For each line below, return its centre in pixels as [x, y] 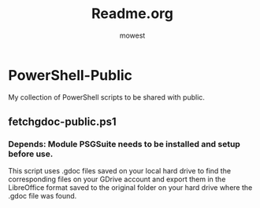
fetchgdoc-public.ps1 [62, 122]
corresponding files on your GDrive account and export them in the [117, 179]
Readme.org [132, 14]
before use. [31, 154]
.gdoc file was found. [43, 196]
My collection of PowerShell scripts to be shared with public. [106, 97]
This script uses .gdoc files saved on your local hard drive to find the [119, 171]
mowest [132, 35]
